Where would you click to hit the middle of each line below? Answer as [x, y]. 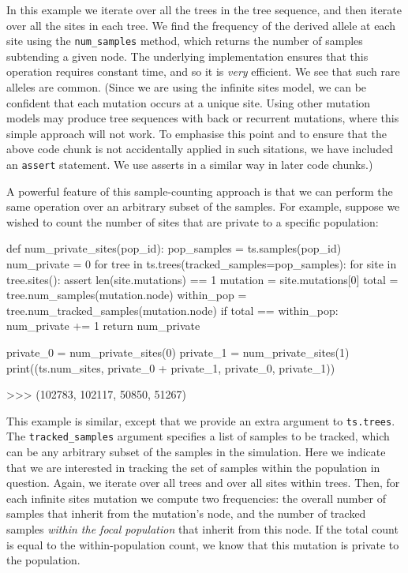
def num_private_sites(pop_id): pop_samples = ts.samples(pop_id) [174, 248]
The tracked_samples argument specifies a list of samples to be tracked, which [198, 436]
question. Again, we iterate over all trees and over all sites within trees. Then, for [203, 483]
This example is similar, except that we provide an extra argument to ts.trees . [201, 420]
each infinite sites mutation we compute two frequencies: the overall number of [196, 498]
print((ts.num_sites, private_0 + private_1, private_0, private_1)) [171, 367]
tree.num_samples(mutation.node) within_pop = [127, 295]
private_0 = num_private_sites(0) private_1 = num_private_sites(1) [178, 352]
